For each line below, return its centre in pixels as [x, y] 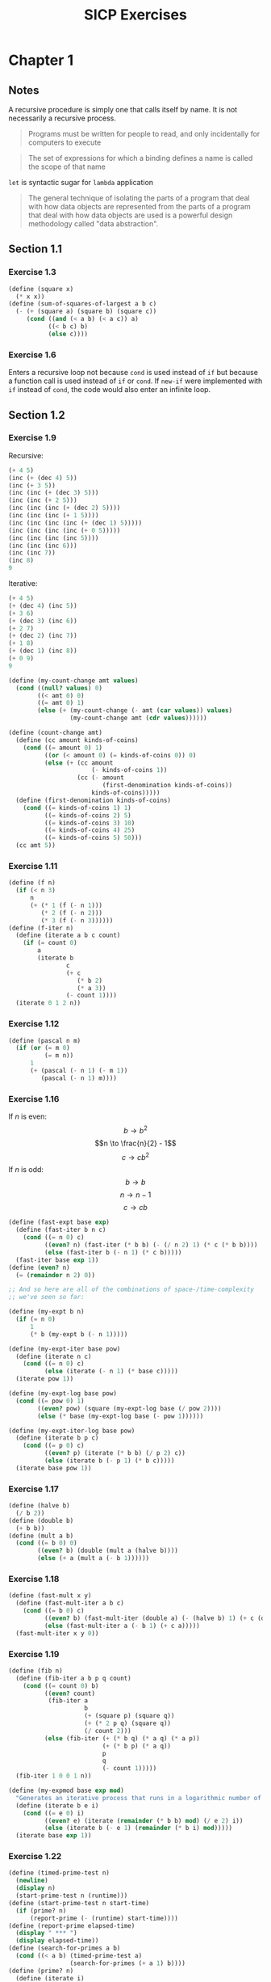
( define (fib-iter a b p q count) [73, 1678]
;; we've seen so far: [46, 1297]
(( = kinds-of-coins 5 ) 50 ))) [93, 838]
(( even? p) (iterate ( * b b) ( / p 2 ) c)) [115, 1453]
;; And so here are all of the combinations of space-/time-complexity [131, 1290]
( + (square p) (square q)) [129, 1716]
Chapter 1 [41, 60]
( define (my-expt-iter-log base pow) [72, 1431]
